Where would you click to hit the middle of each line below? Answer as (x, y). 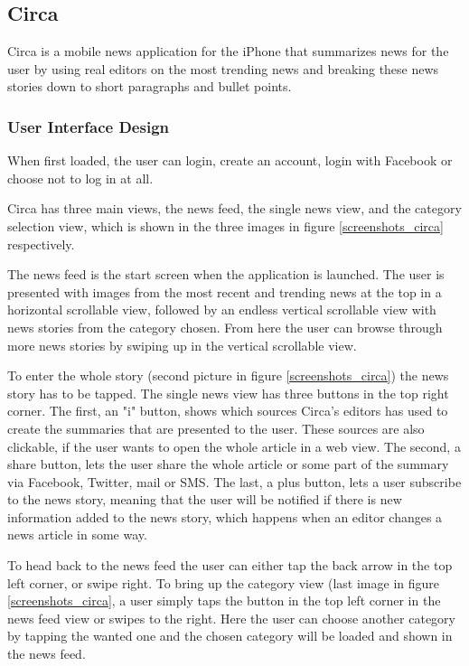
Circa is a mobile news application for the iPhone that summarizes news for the (228, 51)
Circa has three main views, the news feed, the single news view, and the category (234, 208)
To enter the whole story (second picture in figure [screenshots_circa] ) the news (228, 375)
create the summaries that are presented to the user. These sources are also (216, 428)
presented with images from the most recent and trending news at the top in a (225, 291)
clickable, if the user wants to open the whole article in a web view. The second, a (234, 446)
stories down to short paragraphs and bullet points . (150, 86)
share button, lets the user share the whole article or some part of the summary (228, 464)
